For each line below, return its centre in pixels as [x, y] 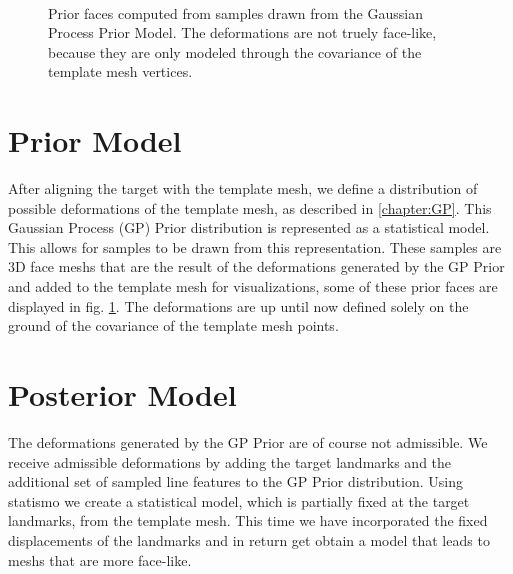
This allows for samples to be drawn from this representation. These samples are [255, 246]
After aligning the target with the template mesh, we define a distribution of [243, 188]
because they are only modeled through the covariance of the [235, 51]
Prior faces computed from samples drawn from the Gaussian [235, 12]
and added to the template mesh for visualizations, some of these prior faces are [253, 286]
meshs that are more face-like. [100, 559]
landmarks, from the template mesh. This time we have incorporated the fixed [248, 520]
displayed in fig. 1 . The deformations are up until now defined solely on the [238, 305]
